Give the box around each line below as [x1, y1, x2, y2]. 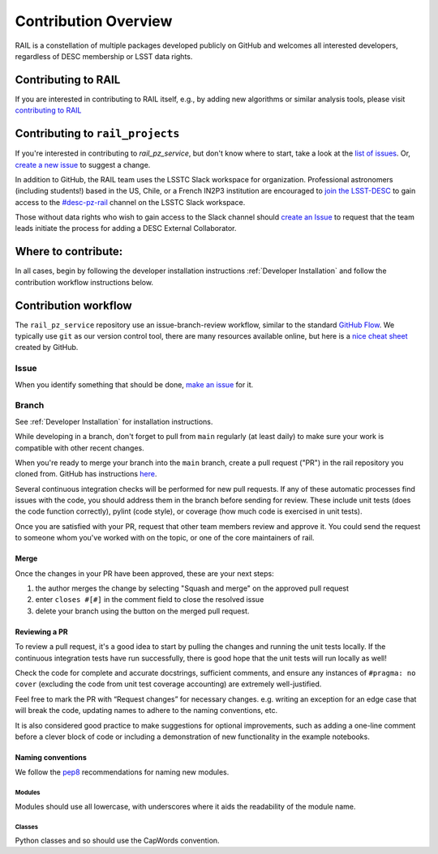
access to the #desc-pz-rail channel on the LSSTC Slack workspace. [15, 197, 246, 207]
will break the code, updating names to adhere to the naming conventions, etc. [15, 706, 278, 715]
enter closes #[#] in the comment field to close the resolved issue [35, 595, 264, 604]
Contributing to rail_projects [15, 126, 180, 141]
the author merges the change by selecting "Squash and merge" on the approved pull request [35, 583, 349, 593]
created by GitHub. [15, 343, 79, 352]
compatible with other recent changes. [15, 442, 145, 453]
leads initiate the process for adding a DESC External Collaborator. [15, 224, 237, 233]
